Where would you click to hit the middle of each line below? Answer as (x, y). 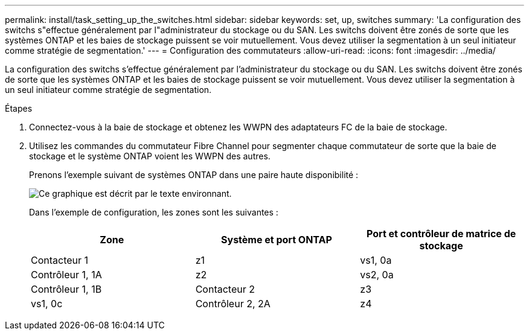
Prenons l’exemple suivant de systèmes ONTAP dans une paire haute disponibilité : (194, 175)
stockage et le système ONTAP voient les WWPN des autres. (150, 156)
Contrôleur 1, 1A (66, 275)
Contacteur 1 (60, 260)
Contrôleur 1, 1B (66, 289)
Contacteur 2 (225, 289)
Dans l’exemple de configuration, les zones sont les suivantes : (154, 212)
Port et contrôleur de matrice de (441, 234)
